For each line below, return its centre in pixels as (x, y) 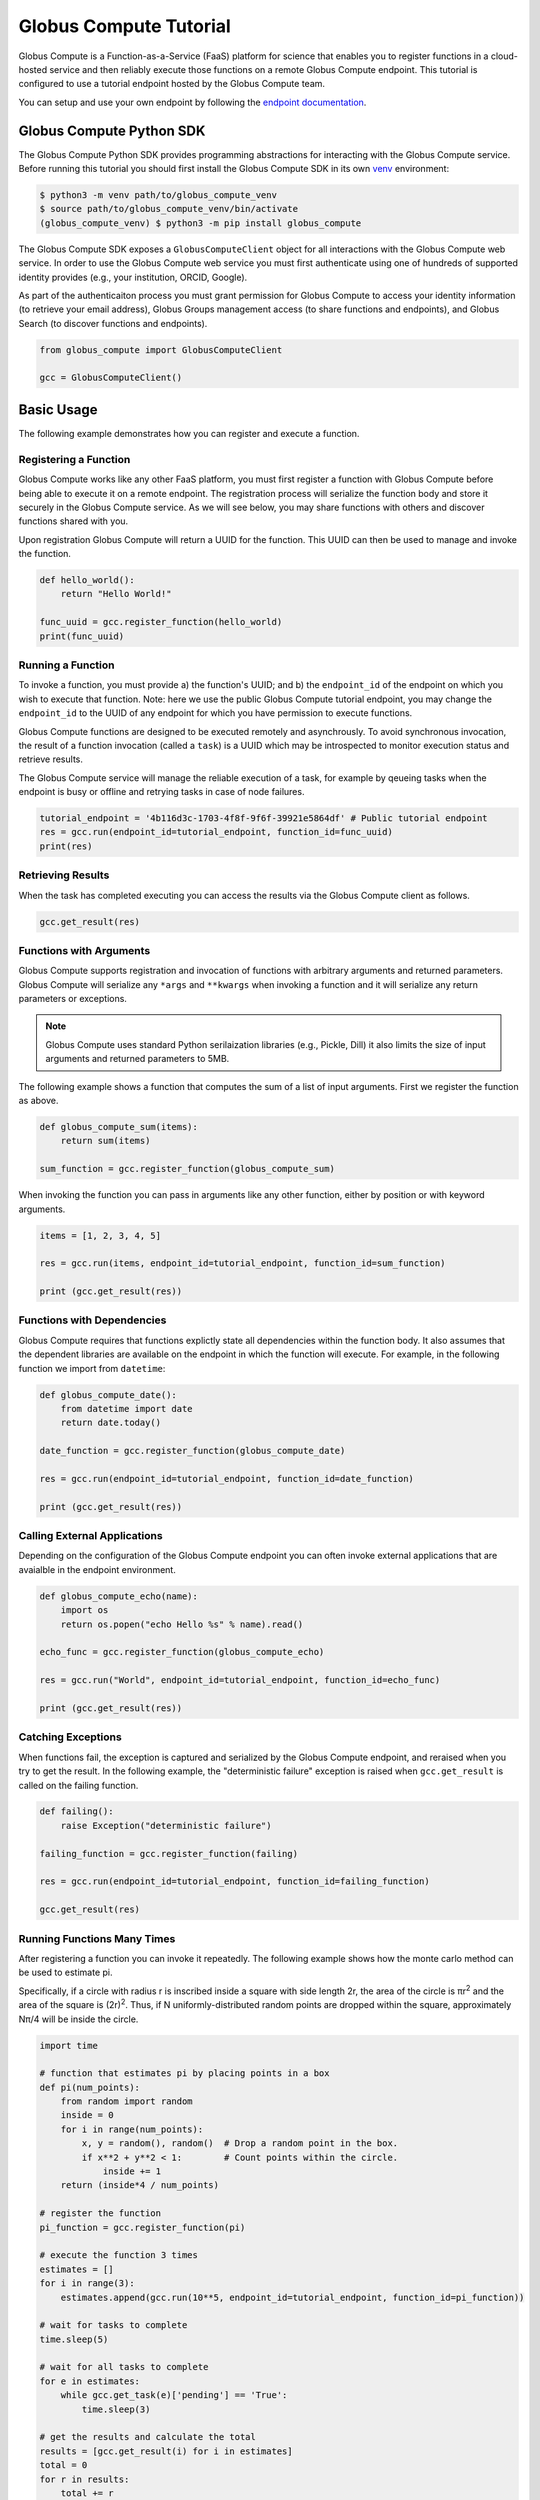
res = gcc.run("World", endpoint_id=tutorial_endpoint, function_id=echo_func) (240, 1680)
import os (84, 1610)
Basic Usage (58, 409)
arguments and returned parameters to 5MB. (137, 1059)
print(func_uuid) (82, 636)
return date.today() (111, 1423)
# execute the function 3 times (119, 2255)
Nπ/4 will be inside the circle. (78, 2019)
